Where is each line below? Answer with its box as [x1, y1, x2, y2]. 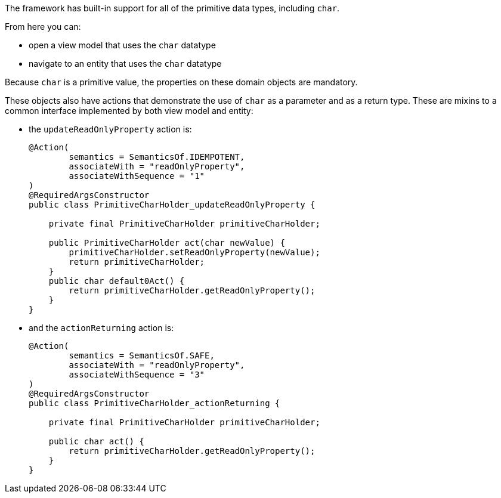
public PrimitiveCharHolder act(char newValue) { [48, 238, 285, 248]
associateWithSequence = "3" [69, 370, 205, 379]
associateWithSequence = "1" [69, 171, 205, 181]
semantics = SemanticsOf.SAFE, [69, 351, 215, 360]
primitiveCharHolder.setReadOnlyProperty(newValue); [69, 248, 320, 257]
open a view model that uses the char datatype [29, 40, 216, 50]
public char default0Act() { [48, 276, 185, 286]
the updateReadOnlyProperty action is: [29, 124, 192, 134]
